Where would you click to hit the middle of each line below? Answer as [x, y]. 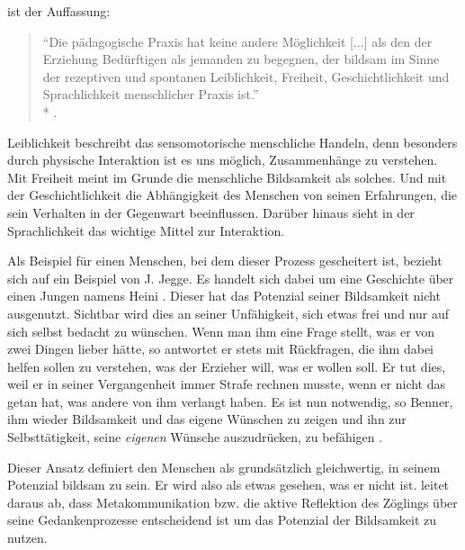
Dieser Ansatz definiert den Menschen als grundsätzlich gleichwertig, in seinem [224, 467]
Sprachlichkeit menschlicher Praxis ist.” [151, 94]
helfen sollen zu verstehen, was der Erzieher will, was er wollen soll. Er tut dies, [227, 366]
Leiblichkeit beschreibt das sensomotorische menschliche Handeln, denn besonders [232, 142]
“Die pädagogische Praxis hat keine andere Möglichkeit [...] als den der [237, 41]
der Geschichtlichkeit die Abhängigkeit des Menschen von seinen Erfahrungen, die [232, 195]
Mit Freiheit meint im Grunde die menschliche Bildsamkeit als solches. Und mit [227, 177]
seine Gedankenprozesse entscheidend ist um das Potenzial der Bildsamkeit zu [222, 520]
